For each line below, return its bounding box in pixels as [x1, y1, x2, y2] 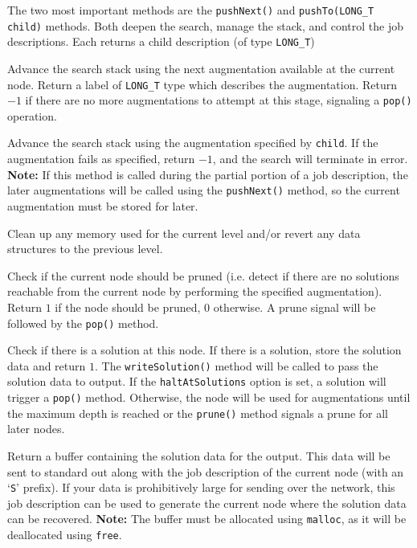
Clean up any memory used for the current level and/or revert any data [7, 224, 361, 241]
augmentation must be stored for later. [7, 197, 198, 214]
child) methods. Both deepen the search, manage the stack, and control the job [7, 17, 403, 34]
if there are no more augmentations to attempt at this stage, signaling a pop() [25, 92, 412, 108]
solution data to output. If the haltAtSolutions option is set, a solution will [7, 373, 386, 390]
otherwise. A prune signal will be [213, 298, 376, 315]
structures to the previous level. [7, 240, 163, 257]
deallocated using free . [7, 526, 122, 543]
